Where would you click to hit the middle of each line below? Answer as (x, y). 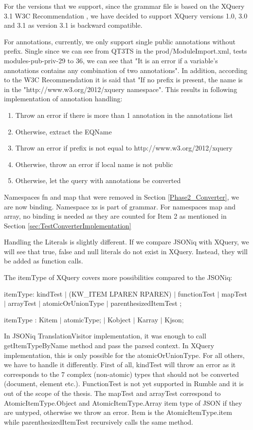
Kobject (119, 319)
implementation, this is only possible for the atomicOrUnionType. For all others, (124, 355)
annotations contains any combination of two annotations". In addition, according (126, 70)
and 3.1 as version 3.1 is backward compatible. (73, 25)
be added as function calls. (44, 261)
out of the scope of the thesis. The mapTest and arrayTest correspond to (112, 393)
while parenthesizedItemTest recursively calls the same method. (99, 421)
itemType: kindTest (33, 293)
